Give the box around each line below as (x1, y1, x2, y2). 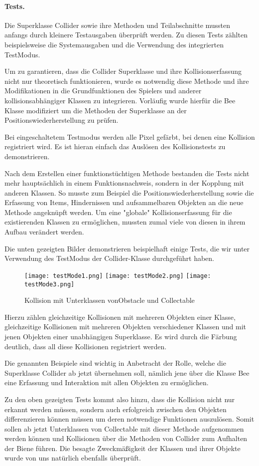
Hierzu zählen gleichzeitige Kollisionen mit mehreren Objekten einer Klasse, (4, 311, 236, 322)
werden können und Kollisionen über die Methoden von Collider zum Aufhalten (4, 433, 248, 444)
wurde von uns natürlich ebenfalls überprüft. (4, 453, 141, 463)
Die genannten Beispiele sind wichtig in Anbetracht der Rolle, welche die (4, 358, 226, 368)
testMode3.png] (24, 280, 75, 288)
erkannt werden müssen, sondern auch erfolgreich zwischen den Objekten (4, 404, 227, 414)
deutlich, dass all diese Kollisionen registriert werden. (4, 341, 167, 351)
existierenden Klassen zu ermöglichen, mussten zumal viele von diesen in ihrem (4, 217, 246, 227)
